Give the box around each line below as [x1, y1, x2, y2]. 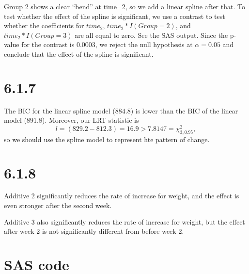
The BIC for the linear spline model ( [4, 105, 115, 115]
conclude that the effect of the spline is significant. [4, 48, 154, 59]
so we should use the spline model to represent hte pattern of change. [4, 134, 210, 144]
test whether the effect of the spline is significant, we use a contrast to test [4, 11, 225, 21]
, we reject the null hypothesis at [95, 39, 193, 49]
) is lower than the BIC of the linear [130, 105, 238, 115]
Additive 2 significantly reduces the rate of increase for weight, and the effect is [4, 191, 239, 201]
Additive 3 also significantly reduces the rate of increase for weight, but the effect [4, 216, 245, 226]
